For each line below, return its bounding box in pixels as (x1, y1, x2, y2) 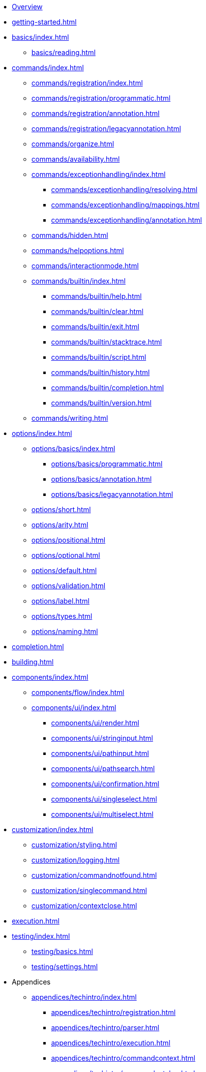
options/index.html (12, 429, 72, 437)
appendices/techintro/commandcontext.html (51, 1054, 196, 1062)
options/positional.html (31, 536, 106, 544)
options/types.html (31, 612, 92, 620)
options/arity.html (31, 521, 88, 529)
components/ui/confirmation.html (51, 780, 159, 788)
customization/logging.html (31, 856, 120, 864)
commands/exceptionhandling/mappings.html (51, 201, 200, 209)
